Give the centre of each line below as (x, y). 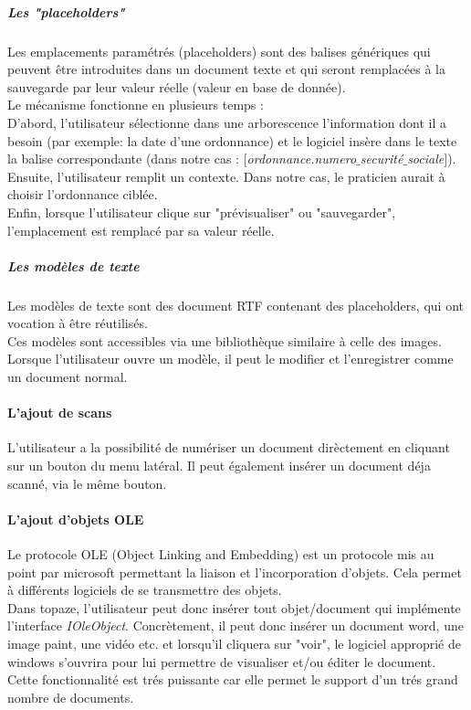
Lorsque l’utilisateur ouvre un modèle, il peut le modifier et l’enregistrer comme (230, 359)
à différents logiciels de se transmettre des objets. (145, 590)
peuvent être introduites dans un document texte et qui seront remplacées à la (226, 69)
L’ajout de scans (60, 413)
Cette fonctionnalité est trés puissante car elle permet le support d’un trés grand (233, 679)
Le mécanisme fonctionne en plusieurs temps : (136, 105)
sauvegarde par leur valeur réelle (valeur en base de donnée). (177, 86)
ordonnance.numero (302, 159)
